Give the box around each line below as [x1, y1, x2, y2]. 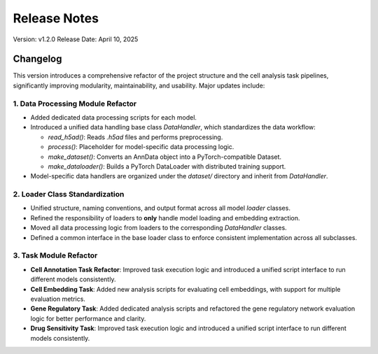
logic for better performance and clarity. [30, 314, 146, 323]
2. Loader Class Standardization [13, 190, 125, 199]
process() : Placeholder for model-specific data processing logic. [48, 143, 234, 151]
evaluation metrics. [30, 295, 85, 303]
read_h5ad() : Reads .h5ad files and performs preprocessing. [48, 133, 223, 141]
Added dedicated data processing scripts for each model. [30, 113, 197, 122]
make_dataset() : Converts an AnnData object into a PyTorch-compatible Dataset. [48, 153, 282, 161]
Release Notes [13, 10, 99, 26]
